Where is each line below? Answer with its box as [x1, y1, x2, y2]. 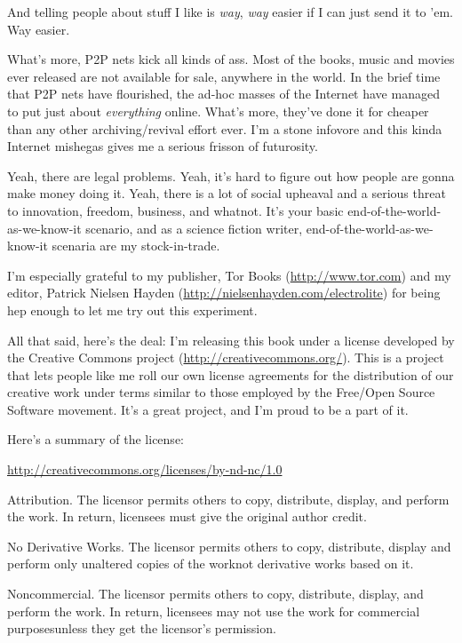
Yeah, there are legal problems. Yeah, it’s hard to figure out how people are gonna [7, 166, 455, 185]
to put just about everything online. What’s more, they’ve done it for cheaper [7, 101, 429, 120]
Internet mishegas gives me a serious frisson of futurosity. [7, 137, 318, 155]
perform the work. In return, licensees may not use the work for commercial [7, 601, 420, 620]
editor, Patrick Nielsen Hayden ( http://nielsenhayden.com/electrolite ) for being [7, 283, 441, 302]
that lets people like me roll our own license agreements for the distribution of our [7, 365, 454, 384]
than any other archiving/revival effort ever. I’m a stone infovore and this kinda [7, 119, 442, 138]
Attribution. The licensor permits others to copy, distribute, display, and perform [7, 489, 450, 508]
